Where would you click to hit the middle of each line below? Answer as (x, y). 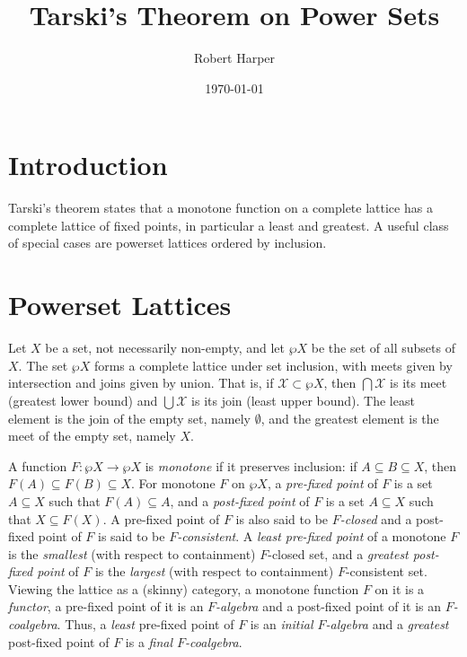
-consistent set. (386, 571)
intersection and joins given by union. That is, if (141, 383)
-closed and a (376, 518)
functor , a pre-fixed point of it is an (106, 606)
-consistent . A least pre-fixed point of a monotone (312, 536)
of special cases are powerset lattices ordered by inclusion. (167, 243)
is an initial (282, 624)
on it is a (400, 588)
